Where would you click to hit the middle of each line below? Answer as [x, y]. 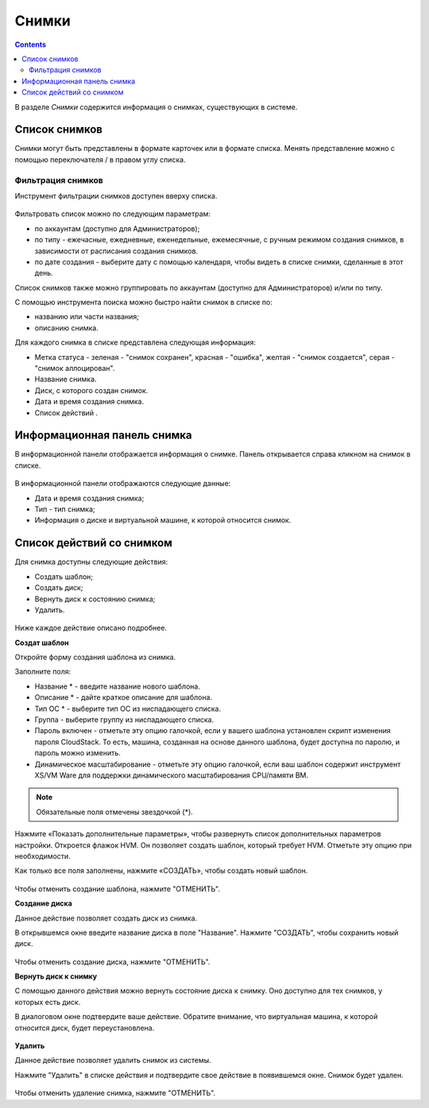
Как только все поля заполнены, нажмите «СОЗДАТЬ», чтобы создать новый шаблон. [161, 871]
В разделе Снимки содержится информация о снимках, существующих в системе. [156, 106]
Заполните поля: [43, 672]
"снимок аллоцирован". [75, 369]
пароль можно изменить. [77, 753]
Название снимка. [66, 379]
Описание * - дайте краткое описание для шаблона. [124, 697]
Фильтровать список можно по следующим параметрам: [112, 214]
